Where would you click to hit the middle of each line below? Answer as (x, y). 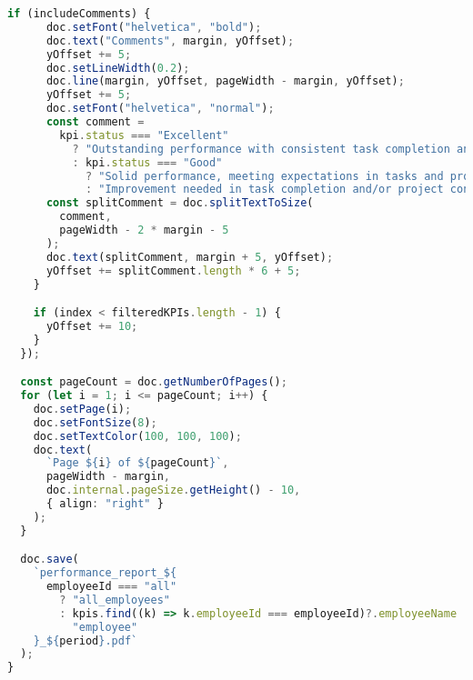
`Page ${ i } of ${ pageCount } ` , (137, 463)
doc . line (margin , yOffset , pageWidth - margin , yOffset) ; (225, 81)
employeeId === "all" (111, 587)
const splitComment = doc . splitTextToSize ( (180, 203)
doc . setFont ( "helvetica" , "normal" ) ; (160, 109)
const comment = (95, 122)
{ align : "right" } (105, 504)
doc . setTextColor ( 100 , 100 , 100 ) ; (137, 436)
